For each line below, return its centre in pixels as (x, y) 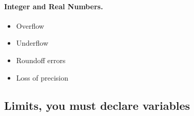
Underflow (32, 43)
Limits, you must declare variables (97, 105)
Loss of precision (42, 77)
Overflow (30, 25)
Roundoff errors (41, 60)
